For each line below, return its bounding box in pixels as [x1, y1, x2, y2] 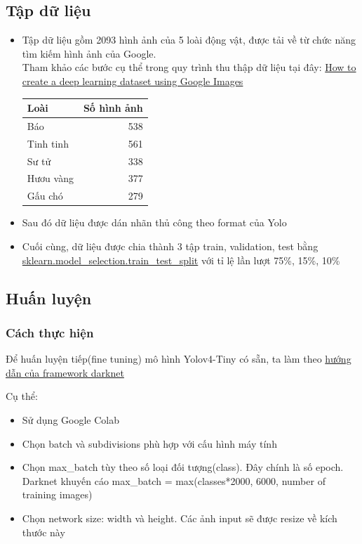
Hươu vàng [27, 171, 74, 186]
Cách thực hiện [6, 323, 94, 341]
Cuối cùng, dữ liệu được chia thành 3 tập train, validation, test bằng [22, 238, 319, 253]
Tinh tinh [27, 136, 69, 150]
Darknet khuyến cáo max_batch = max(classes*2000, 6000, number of [22, 473, 326, 488]
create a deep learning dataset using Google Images [22, 73, 243, 88]
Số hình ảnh [83, 101, 143, 115]
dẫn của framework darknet [6, 365, 124, 380]
